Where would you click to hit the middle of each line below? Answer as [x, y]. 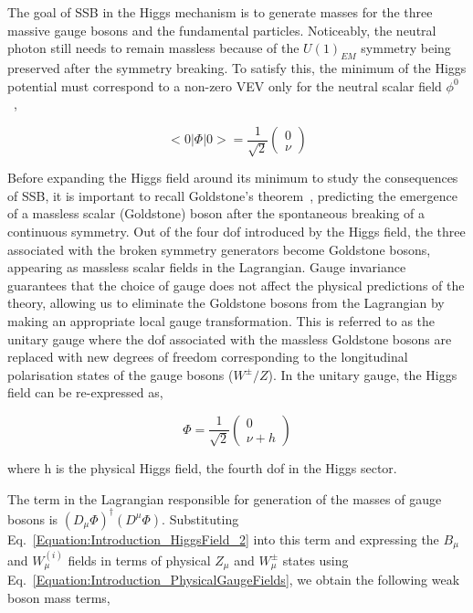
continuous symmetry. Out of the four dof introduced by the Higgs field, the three [236, 231]
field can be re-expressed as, [85, 392]
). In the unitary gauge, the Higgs [363, 374]
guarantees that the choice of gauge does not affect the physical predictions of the [236, 285]
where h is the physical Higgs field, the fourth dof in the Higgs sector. [202, 467]
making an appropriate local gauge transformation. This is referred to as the [221, 320]
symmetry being [406, 48]
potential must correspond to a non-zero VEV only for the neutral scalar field [225, 85]
